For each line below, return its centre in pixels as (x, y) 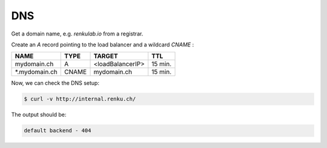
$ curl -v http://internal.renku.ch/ (80, 99)
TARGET (106, 56)
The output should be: (39, 115)
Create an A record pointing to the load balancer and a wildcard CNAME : (102, 45)
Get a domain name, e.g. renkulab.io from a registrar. (77, 34)
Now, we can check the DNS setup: (55, 83)
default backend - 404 (58, 131)
